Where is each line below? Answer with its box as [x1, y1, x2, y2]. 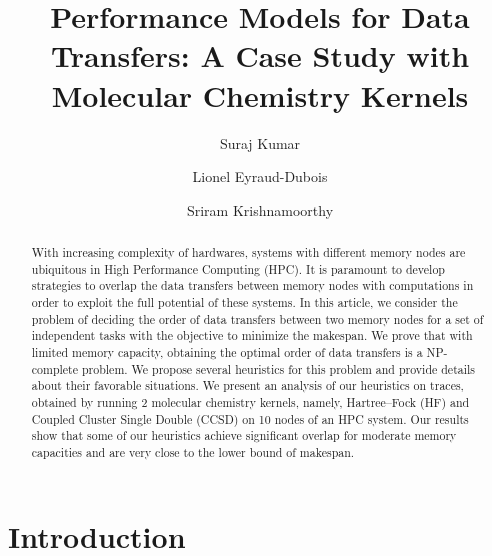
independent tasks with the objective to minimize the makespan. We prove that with [31, 327, 473, 344]
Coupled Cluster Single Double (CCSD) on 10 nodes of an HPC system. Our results [31, 410, 469, 427]
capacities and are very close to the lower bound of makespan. [31, 443, 355, 460]
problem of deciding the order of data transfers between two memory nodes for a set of [31, 310, 484, 327]
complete [31, 360, 79, 377]
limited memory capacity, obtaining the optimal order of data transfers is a [31, 344, 423, 361]
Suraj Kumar [219, 132, 301, 153]
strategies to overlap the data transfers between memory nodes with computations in [31, 277, 474, 294]
